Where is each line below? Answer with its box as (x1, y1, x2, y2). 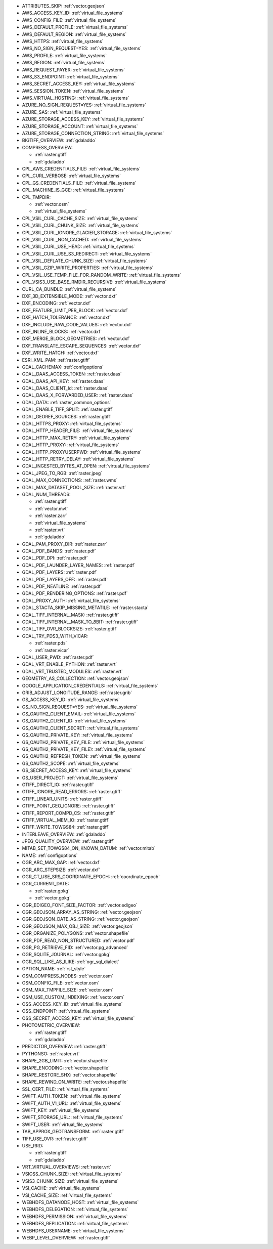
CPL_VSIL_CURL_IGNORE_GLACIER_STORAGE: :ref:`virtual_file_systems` (22, 229, 172, 235)
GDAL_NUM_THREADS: (22, 491, 71, 497)
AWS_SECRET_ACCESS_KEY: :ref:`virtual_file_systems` (22, 81, 136, 87)
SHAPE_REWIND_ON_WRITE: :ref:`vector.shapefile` (22, 1079, 128, 1085)
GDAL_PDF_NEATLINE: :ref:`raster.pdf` (22, 583, 102, 589)
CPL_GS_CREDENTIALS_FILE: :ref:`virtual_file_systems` (22, 180, 136, 186)
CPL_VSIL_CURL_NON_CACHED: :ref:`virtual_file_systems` (22, 236, 143, 242)
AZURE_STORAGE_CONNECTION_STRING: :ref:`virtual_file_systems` (22, 131, 164, 137)
